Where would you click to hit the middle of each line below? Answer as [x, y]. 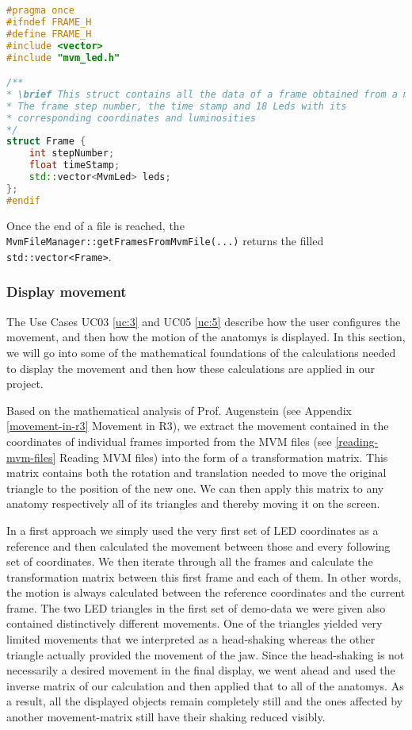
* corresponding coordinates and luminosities [131, 118]
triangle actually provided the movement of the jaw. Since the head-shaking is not [206, 654]
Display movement [67, 292]
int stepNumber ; [72, 154]
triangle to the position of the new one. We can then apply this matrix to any [195, 488]
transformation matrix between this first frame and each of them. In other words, [204, 576]
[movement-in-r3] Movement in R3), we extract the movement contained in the [198, 426]
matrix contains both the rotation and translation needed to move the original [196, 473]
